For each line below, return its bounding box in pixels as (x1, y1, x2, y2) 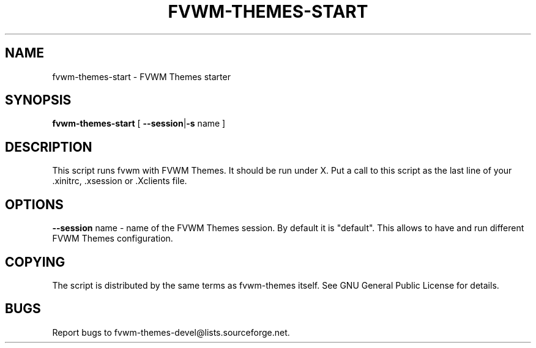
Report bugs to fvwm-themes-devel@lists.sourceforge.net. (52, 327, 290, 338)
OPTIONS (5, 196, 64, 212)
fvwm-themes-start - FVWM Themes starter (52, 71, 231, 82)
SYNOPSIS (5, 92, 72, 108)
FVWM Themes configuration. (52, 233, 173, 244)
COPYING (5, 254, 65, 270)
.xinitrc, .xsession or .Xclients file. (52, 176, 187, 187)
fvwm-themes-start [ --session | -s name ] (52, 118, 226, 129)
